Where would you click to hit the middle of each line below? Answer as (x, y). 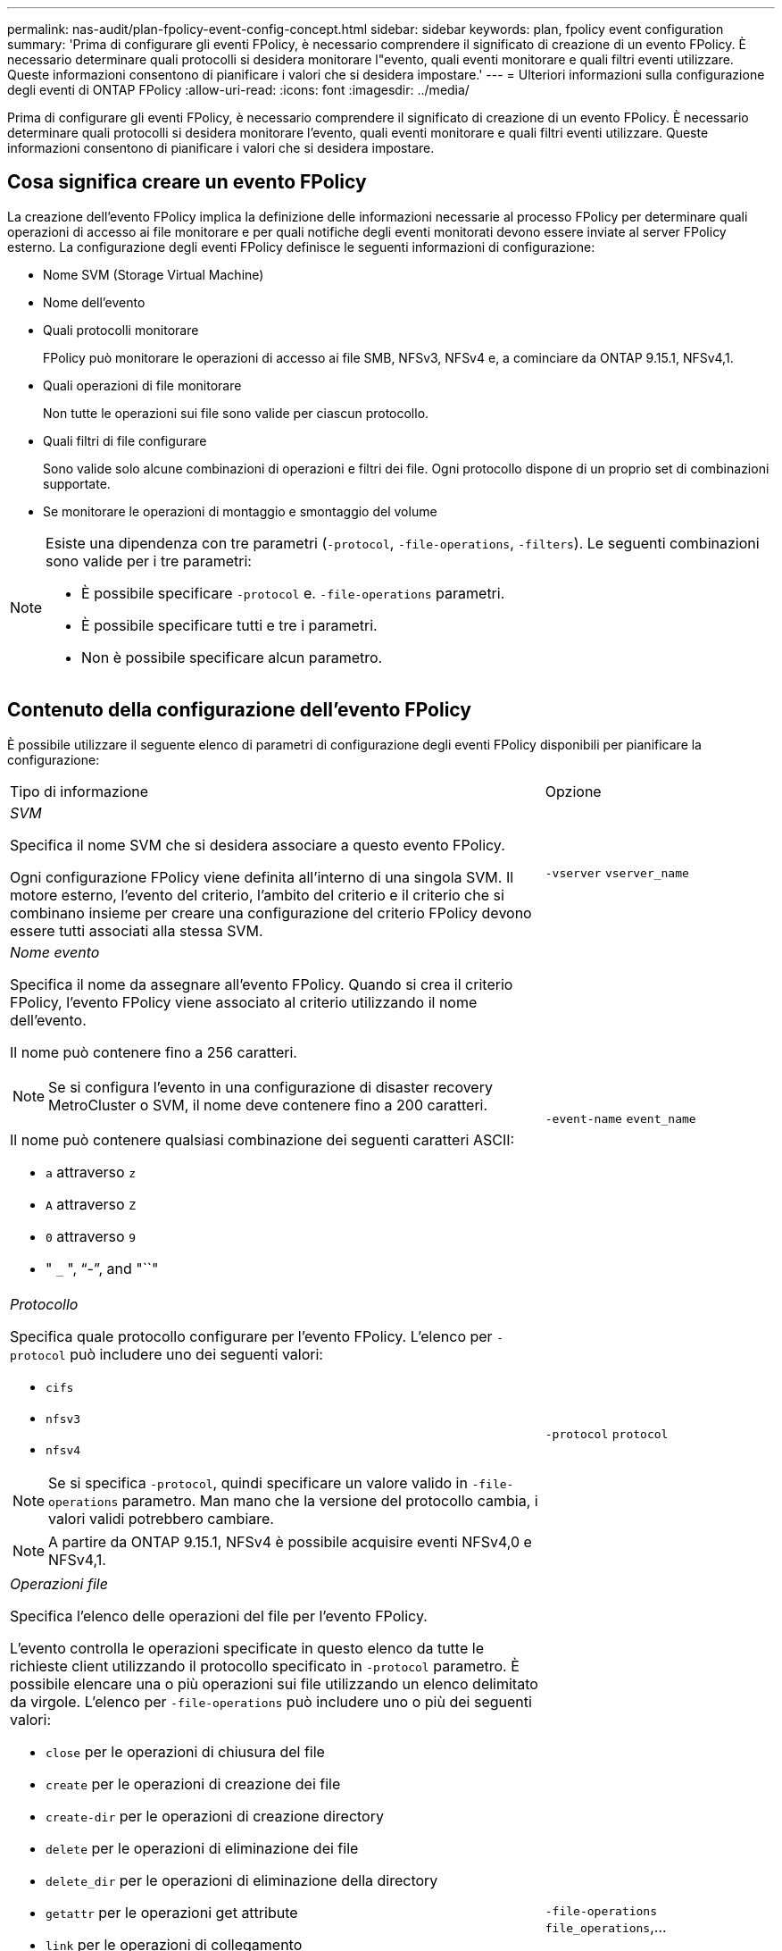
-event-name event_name (620, 1118)
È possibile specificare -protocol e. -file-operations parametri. (293, 593)
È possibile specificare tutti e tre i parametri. (229, 625)
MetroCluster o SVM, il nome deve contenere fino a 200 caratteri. (268, 1105)
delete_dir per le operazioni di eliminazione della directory (242, 1880)
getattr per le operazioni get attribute (172, 1912)
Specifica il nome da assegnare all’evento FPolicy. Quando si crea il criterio (262, 984)
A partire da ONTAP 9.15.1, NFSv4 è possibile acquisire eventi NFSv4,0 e (290, 1541)
